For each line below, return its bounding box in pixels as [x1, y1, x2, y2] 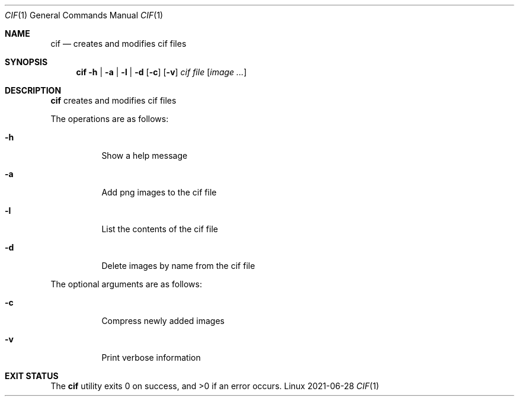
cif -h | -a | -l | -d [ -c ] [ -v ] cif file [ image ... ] [76, 67, 247, 77]
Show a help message [101, 150, 188, 161]
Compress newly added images [101, 316, 225, 326]
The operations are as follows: [50, 114, 169, 124]
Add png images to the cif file [101, 187, 217, 197]
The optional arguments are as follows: [50, 279, 202, 289]
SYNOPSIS [5, 57, 48, 67]
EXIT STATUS [5, 371, 59, 381]
